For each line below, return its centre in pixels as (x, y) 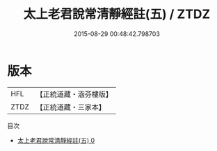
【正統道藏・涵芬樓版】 (74, 94)
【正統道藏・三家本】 (71, 107)
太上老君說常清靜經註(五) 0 (56, 140)
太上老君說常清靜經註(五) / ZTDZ (117, 14)
